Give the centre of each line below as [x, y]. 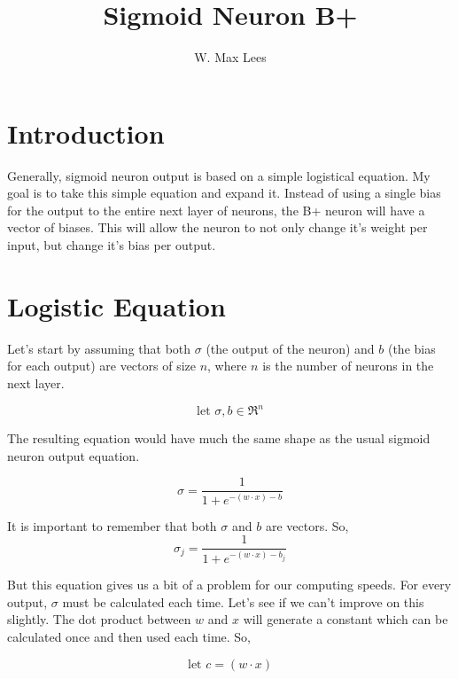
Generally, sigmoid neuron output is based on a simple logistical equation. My [219, 175]
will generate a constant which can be [345, 619]
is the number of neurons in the [348, 366]
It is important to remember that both [112, 525]
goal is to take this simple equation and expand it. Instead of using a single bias [224, 193]
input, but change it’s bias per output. [112, 245]
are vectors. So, [307, 525]
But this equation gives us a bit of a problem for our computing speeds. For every [229, 585]
